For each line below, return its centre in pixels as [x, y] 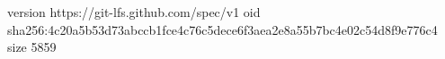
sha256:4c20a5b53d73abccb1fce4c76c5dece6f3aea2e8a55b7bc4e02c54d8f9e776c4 [222, 29]
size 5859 [32, 47]
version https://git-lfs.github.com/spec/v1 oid [134, 12]
